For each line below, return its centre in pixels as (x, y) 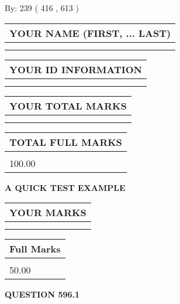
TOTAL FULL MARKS (66, 142)
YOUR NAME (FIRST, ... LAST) (90, 33)
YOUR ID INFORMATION (76, 69)
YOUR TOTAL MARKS (68, 105)
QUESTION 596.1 (42, 294)
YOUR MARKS (48, 213)
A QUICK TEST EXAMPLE (65, 187)
